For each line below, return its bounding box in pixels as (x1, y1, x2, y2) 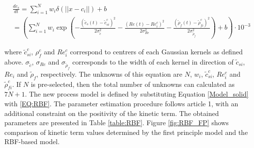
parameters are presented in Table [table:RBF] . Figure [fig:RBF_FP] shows (4, 117, 229, 128)
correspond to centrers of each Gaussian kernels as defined (70, 47, 243, 57)
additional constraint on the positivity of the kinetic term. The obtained (4, 108, 219, 118)
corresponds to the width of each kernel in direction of (72, 57, 234, 67)
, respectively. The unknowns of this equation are (36, 68, 183, 79)
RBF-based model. (4, 136, 60, 147)
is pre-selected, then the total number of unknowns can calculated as (31, 79, 235, 89)
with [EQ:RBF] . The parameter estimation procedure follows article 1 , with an (4, 98, 238, 108)
